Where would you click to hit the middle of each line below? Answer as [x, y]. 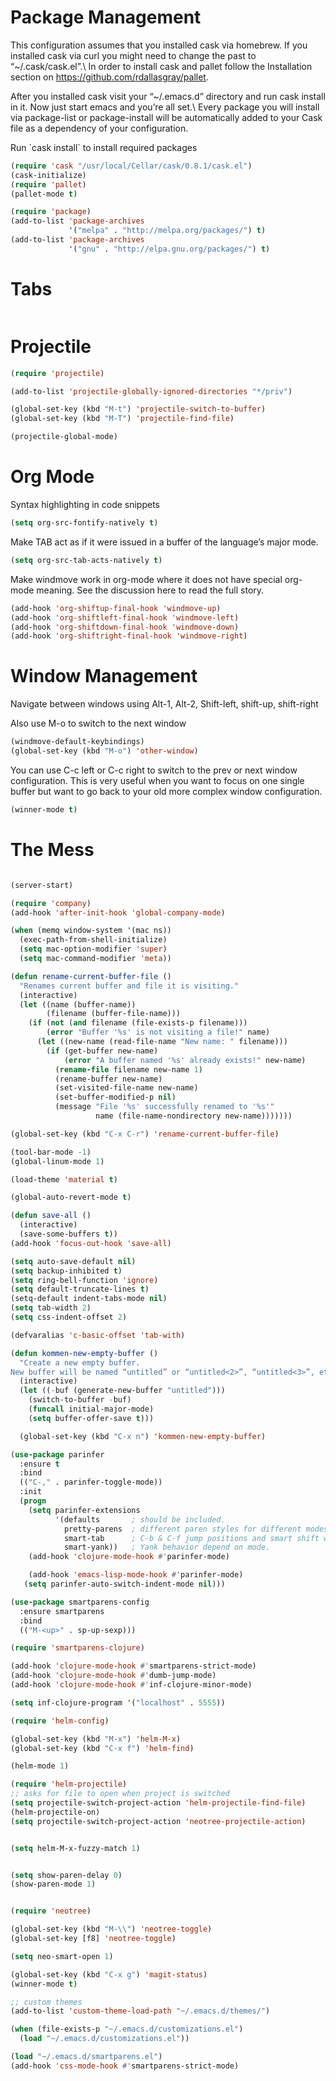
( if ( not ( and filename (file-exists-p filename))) [138, 1023]
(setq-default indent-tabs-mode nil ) [89, 1299]
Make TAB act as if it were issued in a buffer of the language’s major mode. [164, 542]
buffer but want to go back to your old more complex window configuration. [166, 791]
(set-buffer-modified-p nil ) [115, 1097]
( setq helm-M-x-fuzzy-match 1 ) [75, 1848]
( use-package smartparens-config [80, 1602]
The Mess [52, 850]
